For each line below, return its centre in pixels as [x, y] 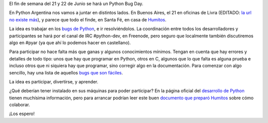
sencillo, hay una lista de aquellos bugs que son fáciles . [66, 72]
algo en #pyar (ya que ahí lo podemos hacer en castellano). [70, 43]
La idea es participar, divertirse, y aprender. [54, 81]
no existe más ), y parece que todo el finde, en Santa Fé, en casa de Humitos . [88, 19]
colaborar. [20, 105]
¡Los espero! [22, 114]
